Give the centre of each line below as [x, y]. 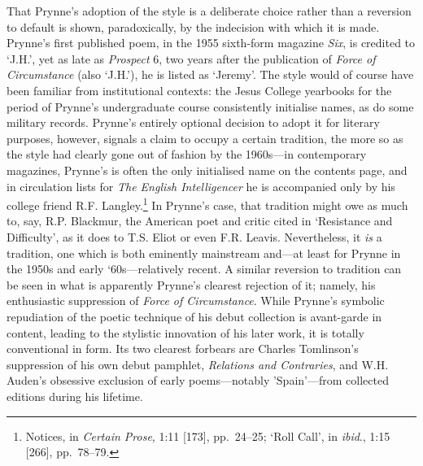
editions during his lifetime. [75, 396]
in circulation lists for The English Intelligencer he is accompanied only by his [201, 186]
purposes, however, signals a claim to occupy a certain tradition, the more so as [205, 138]
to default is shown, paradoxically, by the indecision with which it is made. [193, 26]
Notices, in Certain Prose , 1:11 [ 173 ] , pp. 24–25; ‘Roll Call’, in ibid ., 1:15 [208, 436]
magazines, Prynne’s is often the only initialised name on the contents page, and [207, 170]
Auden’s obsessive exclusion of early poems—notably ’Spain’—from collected [198, 380]
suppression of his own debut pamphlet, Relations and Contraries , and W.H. [198, 364]
